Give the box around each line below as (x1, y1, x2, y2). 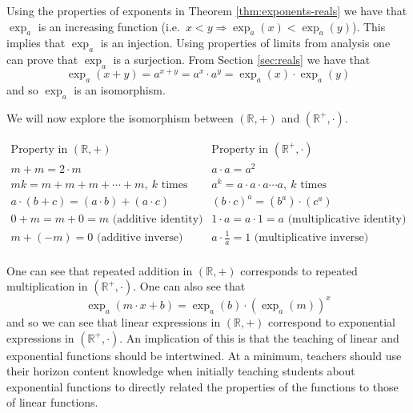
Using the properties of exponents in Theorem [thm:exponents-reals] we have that (6, 2, 407, 18)
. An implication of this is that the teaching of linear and (119, 329, 399, 346)
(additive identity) (112, 214, 203, 226)
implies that (6, 34, 66, 51)
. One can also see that (133, 278, 246, 295)
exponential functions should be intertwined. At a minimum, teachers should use (6, 347, 402, 363)
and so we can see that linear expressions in (6, 313, 221, 330)
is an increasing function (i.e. (38, 18, 180, 34)
